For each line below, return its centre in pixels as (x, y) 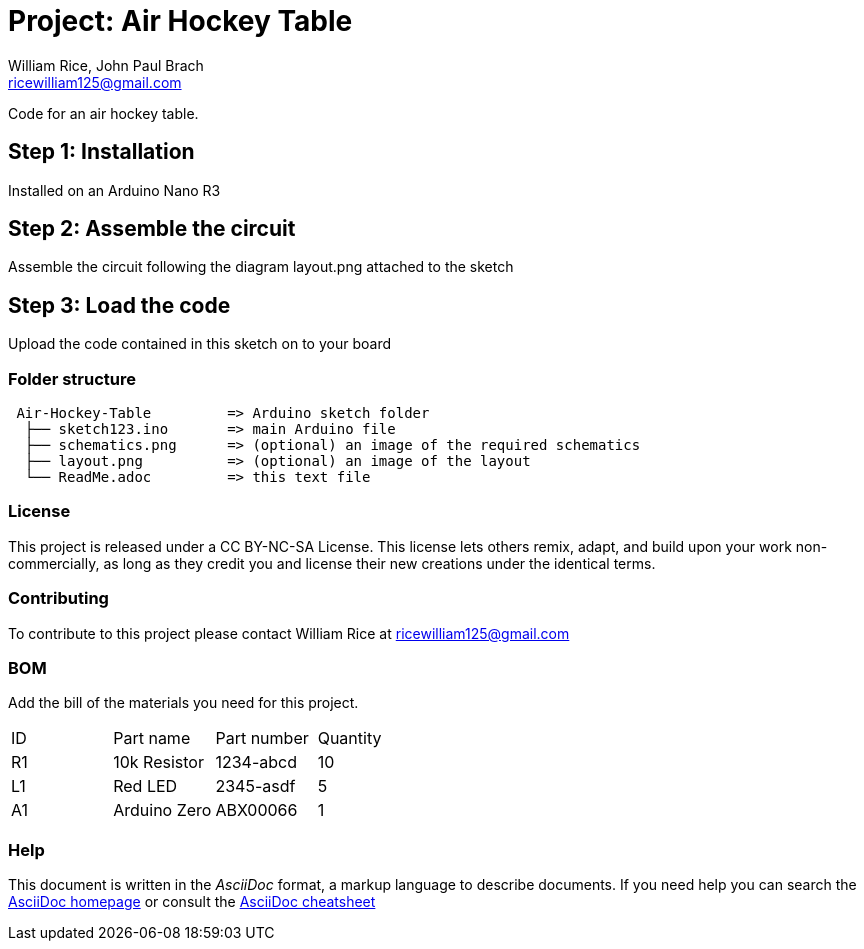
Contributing (58, 598)
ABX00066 (256, 810)
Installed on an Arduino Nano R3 (114, 190)
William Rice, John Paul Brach (106, 65)
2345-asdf (255, 786)
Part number (262, 738)
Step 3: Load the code (119, 305)
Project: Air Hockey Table (180, 21)
